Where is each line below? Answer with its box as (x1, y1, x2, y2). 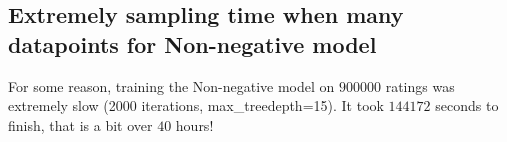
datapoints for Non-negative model (8, 28, 377, 59)
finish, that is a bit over (8, 114, 153, 135)
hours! (175, 114, 214, 135)
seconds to (435, 95, 499, 116)
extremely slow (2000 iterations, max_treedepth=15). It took (8, 95, 384, 116)
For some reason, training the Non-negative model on (8, 75, 335, 96)
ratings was (385, 75, 455, 96)
